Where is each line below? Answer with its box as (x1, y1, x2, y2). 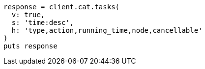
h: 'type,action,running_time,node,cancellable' (11, 26, 203, 34)
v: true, (11, 11, 45, 19)
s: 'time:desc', (11, 19, 74, 26)
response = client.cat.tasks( (3, 3, 120, 11)
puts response (3, 42, 58, 50)
